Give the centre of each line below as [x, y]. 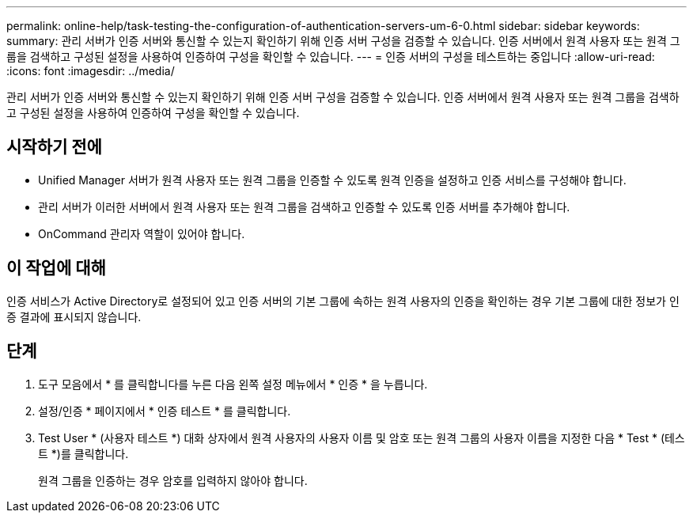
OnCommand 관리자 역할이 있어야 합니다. [142, 233]
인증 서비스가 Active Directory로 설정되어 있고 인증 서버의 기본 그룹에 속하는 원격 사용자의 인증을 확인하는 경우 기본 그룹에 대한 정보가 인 [343, 301]
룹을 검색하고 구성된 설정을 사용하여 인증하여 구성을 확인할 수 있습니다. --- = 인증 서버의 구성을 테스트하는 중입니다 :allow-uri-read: [331, 57]
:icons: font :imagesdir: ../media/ [91, 71]
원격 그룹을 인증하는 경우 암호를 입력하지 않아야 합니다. [173, 480]
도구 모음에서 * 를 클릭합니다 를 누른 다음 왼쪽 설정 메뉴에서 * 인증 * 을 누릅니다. [233, 384]
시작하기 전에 [54, 147]
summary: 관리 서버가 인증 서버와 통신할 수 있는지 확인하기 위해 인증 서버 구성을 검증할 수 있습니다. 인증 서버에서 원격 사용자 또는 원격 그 [343, 41]
